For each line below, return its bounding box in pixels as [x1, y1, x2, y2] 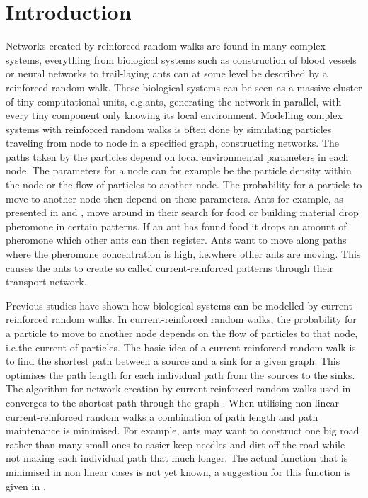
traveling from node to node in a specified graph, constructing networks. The [6, 135, 340, 150]
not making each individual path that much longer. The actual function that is [6, 451, 348, 465]
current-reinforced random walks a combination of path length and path [6, 409, 318, 424]
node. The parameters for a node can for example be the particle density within [6, 163, 352, 178]
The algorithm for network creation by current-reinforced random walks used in [6, 381, 351, 396]
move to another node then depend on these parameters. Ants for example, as [6, 191, 343, 205]
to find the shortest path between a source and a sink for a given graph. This [6, 353, 340, 368]
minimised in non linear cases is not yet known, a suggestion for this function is [6, 464, 351, 479]
